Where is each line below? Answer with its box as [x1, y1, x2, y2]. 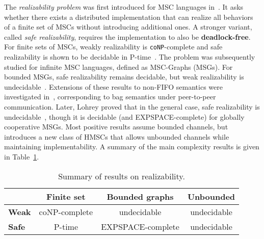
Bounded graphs [107, 190, 174, 202]
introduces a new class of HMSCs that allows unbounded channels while [4, 131, 229, 142]
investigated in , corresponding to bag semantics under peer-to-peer [4, 91, 216, 102]
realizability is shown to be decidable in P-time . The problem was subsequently [4, 51, 255, 62]
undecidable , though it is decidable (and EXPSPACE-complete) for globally [4, 111, 245, 122]
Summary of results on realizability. [58, 170, 185, 182]
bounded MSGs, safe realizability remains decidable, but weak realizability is [4, 71, 244, 82]
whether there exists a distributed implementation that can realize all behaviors [4, 11, 253, 22]
